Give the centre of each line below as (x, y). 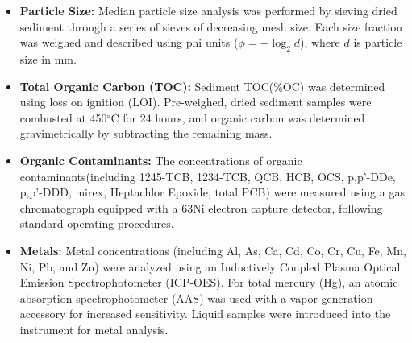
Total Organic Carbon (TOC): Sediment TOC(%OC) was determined (202, 86)
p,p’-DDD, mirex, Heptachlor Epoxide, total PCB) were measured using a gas (212, 192)
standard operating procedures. (97, 223)
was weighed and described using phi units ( (129, 42)
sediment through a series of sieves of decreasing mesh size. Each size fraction (211, 26)
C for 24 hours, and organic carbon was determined (238, 117)
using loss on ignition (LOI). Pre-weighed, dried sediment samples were (196, 102)
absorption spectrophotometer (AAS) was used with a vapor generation (196, 298)
